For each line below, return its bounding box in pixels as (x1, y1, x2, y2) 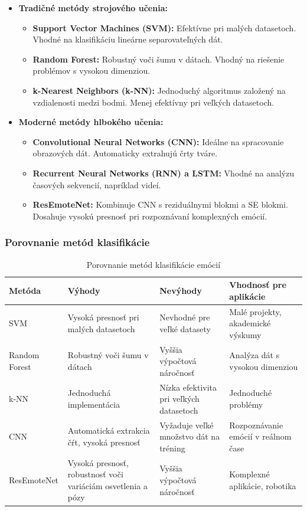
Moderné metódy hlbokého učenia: (18, 116, 164, 128)
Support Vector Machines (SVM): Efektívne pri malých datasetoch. (32, 21, 296, 34)
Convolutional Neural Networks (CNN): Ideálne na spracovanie (32, 135, 284, 148)
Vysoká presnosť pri (67, 311, 139, 323)
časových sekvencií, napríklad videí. (32, 178, 161, 191)
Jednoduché (229, 386, 272, 399)
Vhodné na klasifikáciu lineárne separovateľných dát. (32, 33, 223, 45)
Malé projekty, (229, 305, 282, 317)
